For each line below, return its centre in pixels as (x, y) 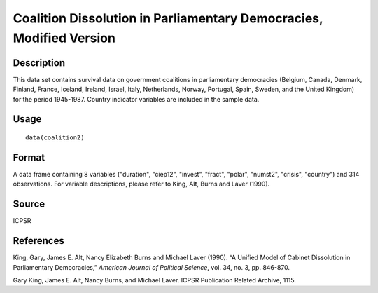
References (38, 241)
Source (29, 204)
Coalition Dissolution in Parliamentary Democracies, (168, 18)
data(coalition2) (55, 138)
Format (29, 157)
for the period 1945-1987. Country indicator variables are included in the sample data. (136, 99)
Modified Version (64, 38)
